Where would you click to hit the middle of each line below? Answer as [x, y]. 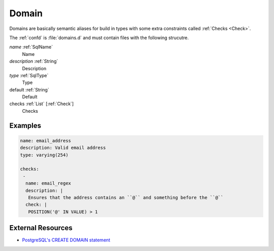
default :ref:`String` [29, 89]
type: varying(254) [44, 155]
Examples [25, 125]
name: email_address [45, 140]
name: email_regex [48, 183]
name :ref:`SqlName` [31, 47]
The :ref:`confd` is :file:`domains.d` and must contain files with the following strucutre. [99, 38]
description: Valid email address [63, 148]
